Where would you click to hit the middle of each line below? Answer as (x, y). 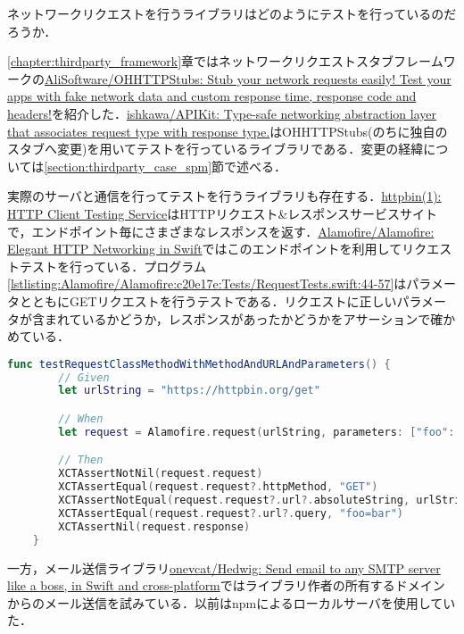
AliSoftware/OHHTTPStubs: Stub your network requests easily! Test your (248, 78)
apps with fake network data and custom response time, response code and (212, 96)
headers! (29, 113)
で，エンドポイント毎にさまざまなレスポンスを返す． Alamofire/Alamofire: (221, 231)
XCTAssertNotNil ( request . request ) (161, 474)
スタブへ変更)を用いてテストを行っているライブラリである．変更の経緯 (215, 149)
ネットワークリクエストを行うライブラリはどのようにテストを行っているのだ (232, 13)
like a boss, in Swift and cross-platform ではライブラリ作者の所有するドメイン (226, 585)
